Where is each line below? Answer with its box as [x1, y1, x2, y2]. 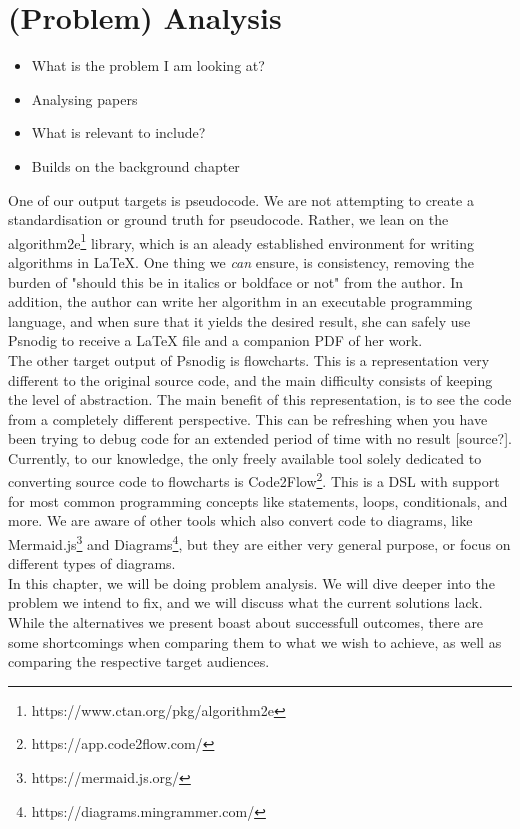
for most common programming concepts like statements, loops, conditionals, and [8, 490, 508, 511]
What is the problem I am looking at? [31, 55, 265, 76]
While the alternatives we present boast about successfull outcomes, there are [8, 611, 484, 632]
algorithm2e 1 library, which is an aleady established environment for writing [8, 229, 475, 253]
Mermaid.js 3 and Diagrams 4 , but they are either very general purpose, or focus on [8, 530, 511, 554]
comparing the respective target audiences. [8, 651, 270, 672]
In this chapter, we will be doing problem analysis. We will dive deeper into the [8, 572, 495, 593]
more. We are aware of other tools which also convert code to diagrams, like [8, 510, 473, 531]
